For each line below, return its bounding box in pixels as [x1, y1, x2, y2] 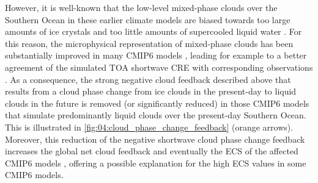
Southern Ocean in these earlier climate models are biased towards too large [5, 13, 290, 26]
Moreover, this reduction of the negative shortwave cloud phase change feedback [5, 132, 305, 145]
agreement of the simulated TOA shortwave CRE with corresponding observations [5, 60, 313, 73]
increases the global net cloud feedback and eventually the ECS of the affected [5, 145, 298, 157]
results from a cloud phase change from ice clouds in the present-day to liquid [5, 85, 297, 98]
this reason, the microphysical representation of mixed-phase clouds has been [5, 37, 294, 49]
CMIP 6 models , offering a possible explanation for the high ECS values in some [5, 156, 306, 169]
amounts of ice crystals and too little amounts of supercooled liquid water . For [5, 25, 302, 38]
